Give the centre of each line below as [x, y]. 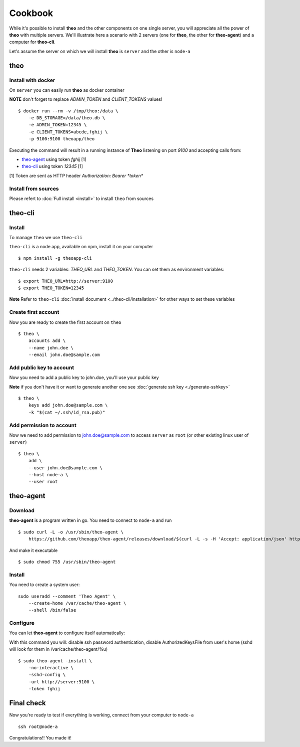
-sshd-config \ [47, 675]
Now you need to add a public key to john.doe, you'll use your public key [84, 378]
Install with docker [32, 80]
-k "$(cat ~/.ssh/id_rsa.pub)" [67, 412]
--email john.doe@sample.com [64, 355]
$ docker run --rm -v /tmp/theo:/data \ [68, 111]
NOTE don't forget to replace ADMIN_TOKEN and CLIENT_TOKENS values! [86, 99]
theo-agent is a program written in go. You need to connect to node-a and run [90, 520]
